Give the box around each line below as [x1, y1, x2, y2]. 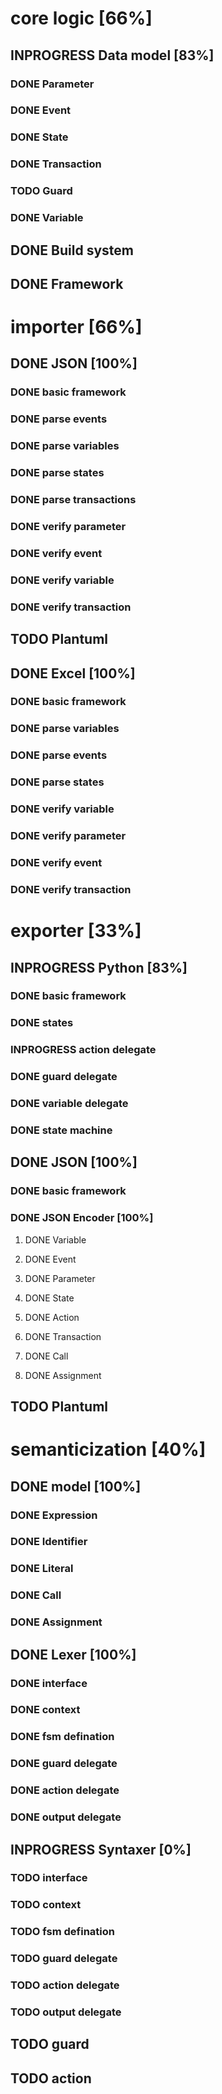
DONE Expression [10, 1508, 98, 1522]
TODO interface [10, 1871, 88, 1885]
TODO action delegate [10, 1978, 120, 1992]
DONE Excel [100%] [10, 665, 136, 682]
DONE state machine [10, 1123, 113, 1137]
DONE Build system [10, 242, 134, 259]
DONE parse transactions [10, 493, 137, 507]
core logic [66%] [10, 7, 153, 30]
